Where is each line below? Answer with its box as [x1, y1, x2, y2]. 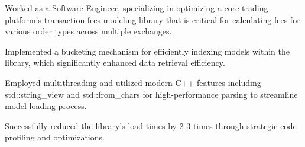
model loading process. [5, 100, 87, 112]
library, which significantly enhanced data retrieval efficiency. [5, 56, 225, 69]
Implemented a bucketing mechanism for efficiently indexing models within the [5, 44, 290, 57]
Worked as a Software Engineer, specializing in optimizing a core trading [5, 2, 268, 14]
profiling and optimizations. [5, 131, 105, 143]
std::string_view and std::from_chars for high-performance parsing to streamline [5, 88, 298, 100]
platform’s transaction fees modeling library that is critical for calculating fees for [5, 13, 300, 25]
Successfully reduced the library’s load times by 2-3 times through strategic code [5, 119, 297, 132]
